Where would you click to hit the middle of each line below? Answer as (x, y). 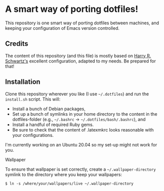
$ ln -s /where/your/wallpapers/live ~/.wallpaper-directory (69, 184)
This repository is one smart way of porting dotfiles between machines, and (82, 23)
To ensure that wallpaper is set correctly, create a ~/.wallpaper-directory (81, 169)
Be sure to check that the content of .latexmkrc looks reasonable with (83, 129)
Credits (17, 44)
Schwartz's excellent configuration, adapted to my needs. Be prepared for (81, 61)
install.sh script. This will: (33, 99)
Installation (23, 82)
